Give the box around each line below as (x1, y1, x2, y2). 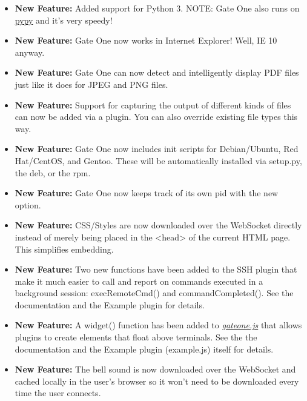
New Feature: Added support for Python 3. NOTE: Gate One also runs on (15, 2, 300, 14)
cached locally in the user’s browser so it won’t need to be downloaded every (15, 374, 299, 387)
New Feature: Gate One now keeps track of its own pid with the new (15, 187, 279, 199)
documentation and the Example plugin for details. (15, 298, 205, 311)
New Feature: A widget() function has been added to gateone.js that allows (15, 319, 302, 331)
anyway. (15, 45, 45, 58)
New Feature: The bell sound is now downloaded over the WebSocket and (15, 363, 296, 376)
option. (15, 198, 41, 211)
